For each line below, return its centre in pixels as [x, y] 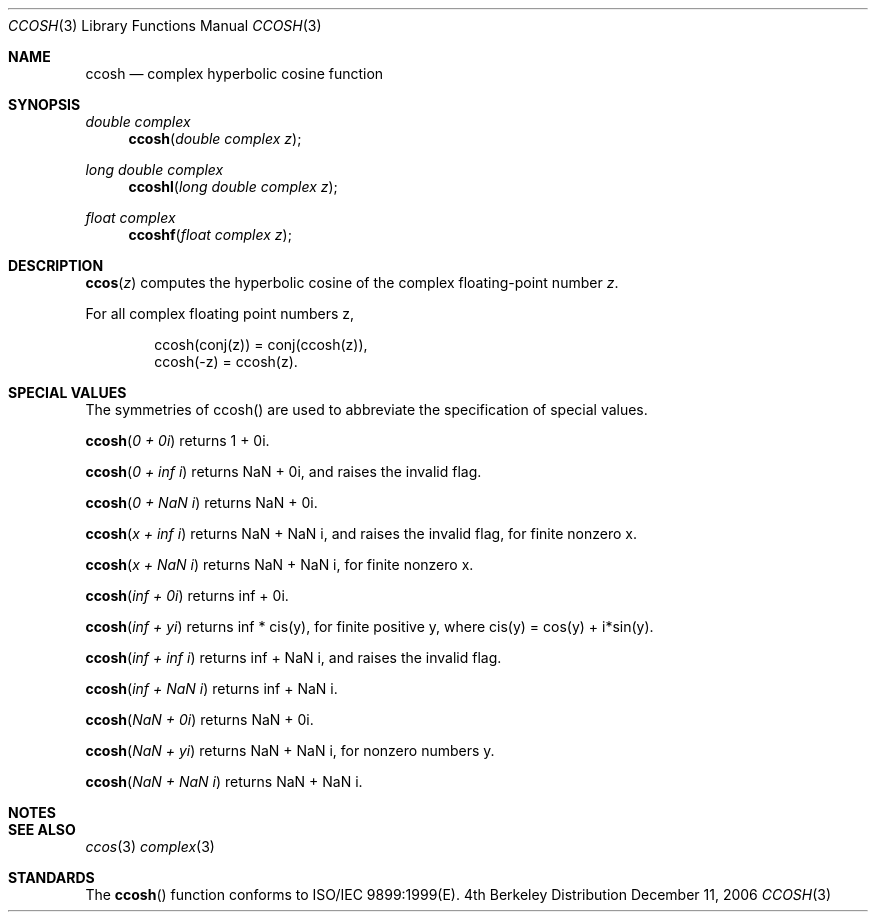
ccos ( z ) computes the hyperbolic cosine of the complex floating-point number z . [352, 282]
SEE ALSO [42, 829]
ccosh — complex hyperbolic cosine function [234, 73]
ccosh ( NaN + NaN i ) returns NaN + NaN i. [224, 781]
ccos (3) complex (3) [150, 846]
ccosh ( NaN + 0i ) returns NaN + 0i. [199, 719]
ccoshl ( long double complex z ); [233, 186]
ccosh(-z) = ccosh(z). [226, 361]
